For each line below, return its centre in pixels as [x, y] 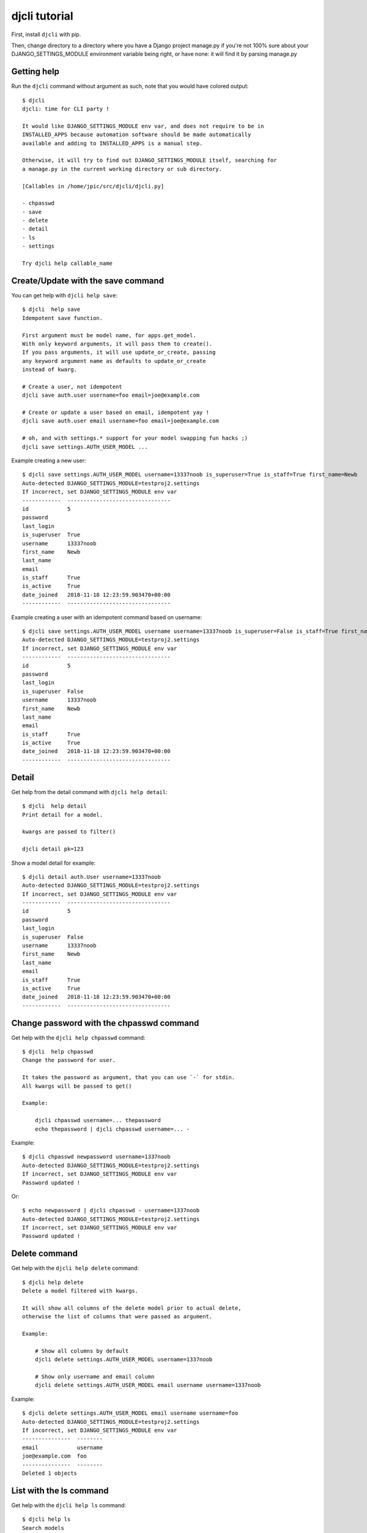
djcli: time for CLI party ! [66, 109]
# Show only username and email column [95, 1377]
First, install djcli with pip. [46, 34]
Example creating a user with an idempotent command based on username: [107, 617]
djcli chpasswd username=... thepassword [98, 1120]
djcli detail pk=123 [53, 849]
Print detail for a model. [63, 815]
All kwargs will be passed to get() [77, 1086]
